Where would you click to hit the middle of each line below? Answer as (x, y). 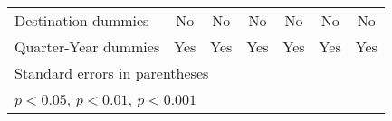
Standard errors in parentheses (112, 73)
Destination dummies (82, 20)
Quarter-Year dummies (87, 47)
